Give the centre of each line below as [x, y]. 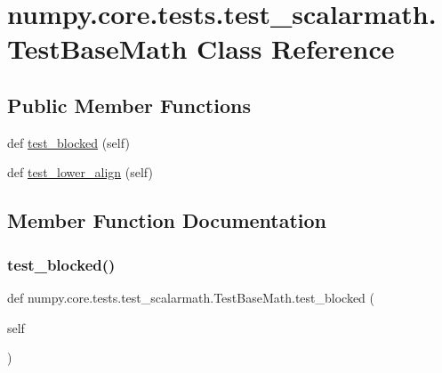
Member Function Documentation [167, 220]
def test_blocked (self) [68, 142]
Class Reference [296, 49]
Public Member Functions [129, 105]
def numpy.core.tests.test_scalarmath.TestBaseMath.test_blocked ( [191, 297]
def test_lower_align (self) [80, 172]
